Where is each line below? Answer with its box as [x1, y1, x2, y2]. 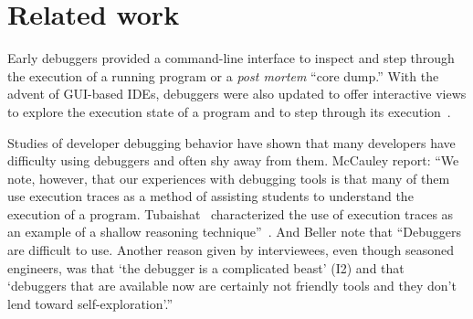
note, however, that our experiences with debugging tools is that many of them [7, 168, 450, 187]
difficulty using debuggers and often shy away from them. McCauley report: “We [7, 151, 459, 170]
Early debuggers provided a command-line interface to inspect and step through [7, 48, 455, 68]
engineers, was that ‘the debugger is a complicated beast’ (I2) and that [7, 258, 405, 277]
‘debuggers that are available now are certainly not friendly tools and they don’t [7, 276, 457, 295]
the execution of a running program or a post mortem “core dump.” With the [7, 66, 439, 85]
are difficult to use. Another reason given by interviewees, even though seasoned [7, 240, 454, 260]
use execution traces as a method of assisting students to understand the [7, 186, 414, 206]
